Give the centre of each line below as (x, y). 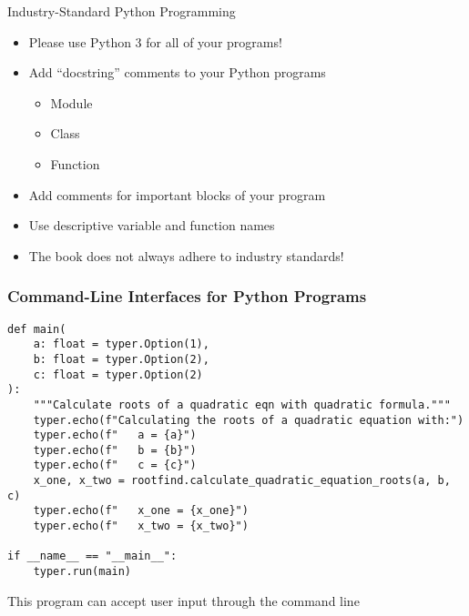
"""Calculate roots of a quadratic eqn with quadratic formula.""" (242, 404)
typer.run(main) (82, 572)
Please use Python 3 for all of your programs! (155, 41)
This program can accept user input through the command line (184, 600)
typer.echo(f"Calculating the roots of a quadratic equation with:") (249, 420)
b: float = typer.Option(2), (121, 359)
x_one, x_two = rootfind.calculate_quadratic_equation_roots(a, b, (242, 481)
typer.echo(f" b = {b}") (115, 450)
